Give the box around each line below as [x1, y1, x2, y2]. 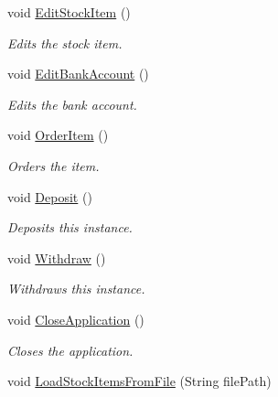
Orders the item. [7, 156, 100, 175]
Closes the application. [7, 340, 134, 359]
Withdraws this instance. [7, 279, 145, 298]
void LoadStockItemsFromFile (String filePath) [7, 371, 272, 391]
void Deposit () [7, 187, 92, 206]
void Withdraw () [7, 248, 106, 267]
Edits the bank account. [7, 94, 137, 113]
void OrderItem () [7, 125, 109, 145]
